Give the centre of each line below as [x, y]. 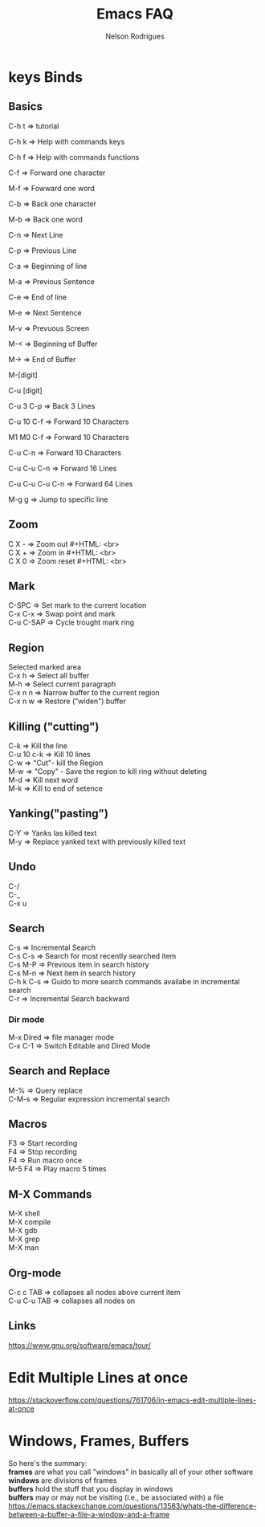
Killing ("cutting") [54, 726]
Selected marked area [45, 667]
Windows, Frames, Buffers [99, 1441]
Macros [28, 1124]
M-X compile [30, 1222]
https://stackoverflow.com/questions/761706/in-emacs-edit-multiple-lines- [132, 1400]
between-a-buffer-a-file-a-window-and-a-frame [89, 1514]
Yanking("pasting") [58, 814]
